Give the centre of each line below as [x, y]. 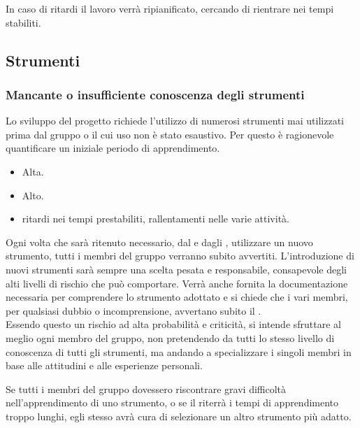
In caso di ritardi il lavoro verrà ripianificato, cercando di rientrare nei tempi [170, 8]
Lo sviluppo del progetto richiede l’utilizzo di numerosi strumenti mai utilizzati [175, 121]
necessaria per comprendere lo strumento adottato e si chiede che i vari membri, [177, 297]
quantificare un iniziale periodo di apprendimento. [113, 148]
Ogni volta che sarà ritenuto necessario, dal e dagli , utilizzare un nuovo [159, 242]
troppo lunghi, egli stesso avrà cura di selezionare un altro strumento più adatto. [179, 416]
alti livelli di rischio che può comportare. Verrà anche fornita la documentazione [177, 283]
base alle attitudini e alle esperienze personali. [104, 365]
